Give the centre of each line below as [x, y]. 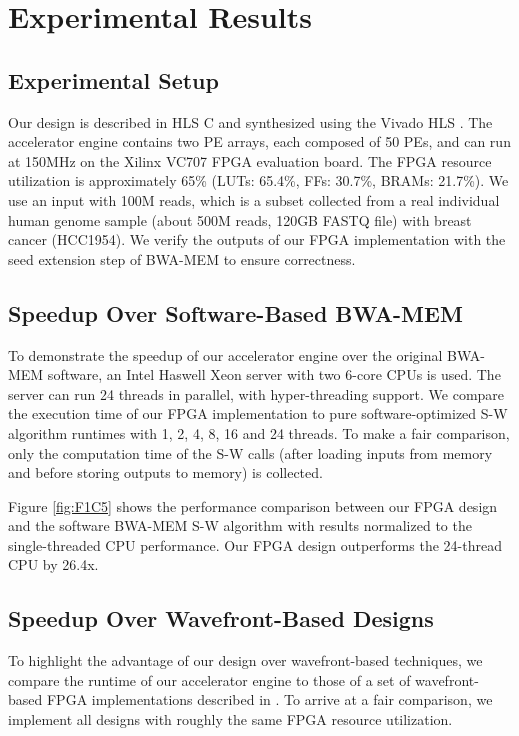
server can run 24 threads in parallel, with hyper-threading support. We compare [256, 393]
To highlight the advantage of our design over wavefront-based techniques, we [245, 660]
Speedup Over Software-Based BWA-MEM [235, 312]
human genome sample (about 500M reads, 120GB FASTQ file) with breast [240, 219]
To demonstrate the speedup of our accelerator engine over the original [225, 354]
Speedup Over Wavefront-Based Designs [221, 618]
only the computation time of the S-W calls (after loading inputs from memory [250, 452]
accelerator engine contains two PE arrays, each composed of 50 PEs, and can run [259, 141]
